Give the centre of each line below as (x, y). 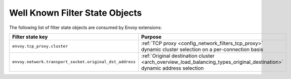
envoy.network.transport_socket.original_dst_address (74, 62)
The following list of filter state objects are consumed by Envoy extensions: (85, 27)
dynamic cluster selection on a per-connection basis (202, 49)
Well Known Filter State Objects (76, 13)
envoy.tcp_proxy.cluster (40, 46)
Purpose (151, 37)
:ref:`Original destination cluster (178, 55)
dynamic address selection (172, 68)
